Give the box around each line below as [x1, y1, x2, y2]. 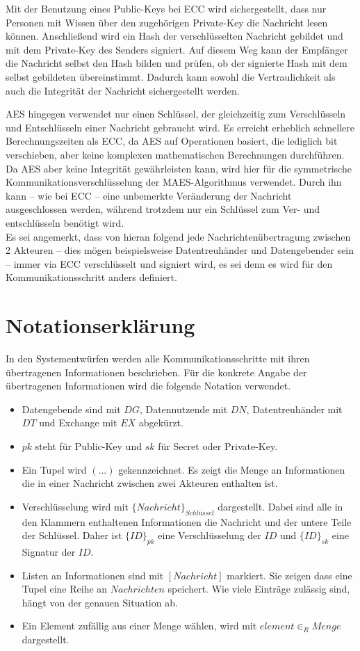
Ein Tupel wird [22, 462, 87, 476]
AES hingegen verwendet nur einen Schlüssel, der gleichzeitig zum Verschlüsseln [6, 106, 346, 121]
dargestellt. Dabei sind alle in [218, 499, 343, 513]
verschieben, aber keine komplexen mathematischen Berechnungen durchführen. [6, 147, 345, 161]
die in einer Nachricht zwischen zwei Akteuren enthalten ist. [22, 476, 278, 490]
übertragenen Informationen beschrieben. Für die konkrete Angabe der [6, 364, 307, 379]
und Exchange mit [39, 415, 117, 430]
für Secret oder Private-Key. [158, 438, 278, 453]
